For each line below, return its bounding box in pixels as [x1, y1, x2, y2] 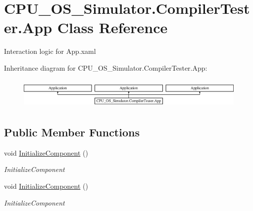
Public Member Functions [4, 125, 140, 140]
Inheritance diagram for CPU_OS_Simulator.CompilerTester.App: [4, 62, 207, 73]
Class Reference [57, 17, 168, 38]
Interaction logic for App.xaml [4, 46, 96, 56]
